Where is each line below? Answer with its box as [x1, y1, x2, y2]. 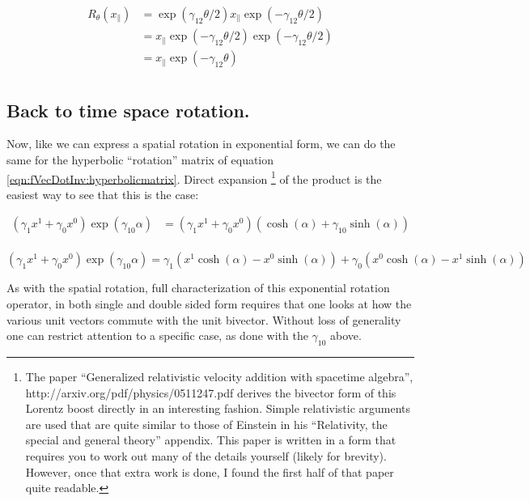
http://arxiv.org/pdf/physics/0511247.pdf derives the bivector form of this [25, 384, 396, 401]
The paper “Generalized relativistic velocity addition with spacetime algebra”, [25, 368, 413, 384]
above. [330, 327, 362, 344]
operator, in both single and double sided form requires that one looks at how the [6, 295, 412, 312]
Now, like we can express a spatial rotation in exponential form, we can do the [6, 135, 396, 152]
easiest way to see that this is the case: [6, 185, 199, 202]
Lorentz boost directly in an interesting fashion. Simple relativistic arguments [25, 400, 411, 417]
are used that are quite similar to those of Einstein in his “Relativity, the [25, 415, 388, 432]
